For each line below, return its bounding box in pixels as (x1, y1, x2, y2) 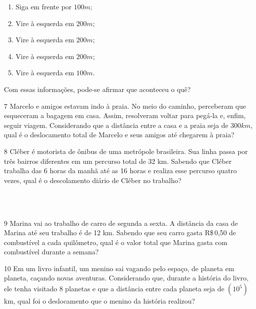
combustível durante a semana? (4, 247, 99, 257)
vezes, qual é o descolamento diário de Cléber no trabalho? (4, 175, 182, 185)
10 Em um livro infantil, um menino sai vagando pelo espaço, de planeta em (4, 263, 234, 273)
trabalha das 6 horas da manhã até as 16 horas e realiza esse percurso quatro (4, 165, 237, 176)
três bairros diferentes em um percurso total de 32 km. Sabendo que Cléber (4, 155, 232, 166)
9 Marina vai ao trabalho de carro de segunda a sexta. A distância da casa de (4, 217, 238, 228)
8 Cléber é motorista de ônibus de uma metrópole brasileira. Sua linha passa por (4, 146, 248, 156)
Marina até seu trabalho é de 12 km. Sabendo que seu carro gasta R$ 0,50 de (4, 227, 236, 238)
